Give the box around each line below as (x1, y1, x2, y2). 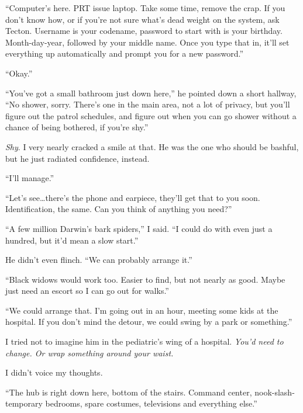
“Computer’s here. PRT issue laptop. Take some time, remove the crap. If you (5, 2, 285, 13)
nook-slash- (254, 386, 295, 398)
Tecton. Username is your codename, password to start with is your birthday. (5, 25, 283, 37)
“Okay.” (5, 67, 33, 79)
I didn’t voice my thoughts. (5, 366, 103, 379)
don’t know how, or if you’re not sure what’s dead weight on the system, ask (5, 13, 280, 25)
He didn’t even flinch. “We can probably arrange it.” (5, 254, 192, 266)
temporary (5, 397, 43, 409)
